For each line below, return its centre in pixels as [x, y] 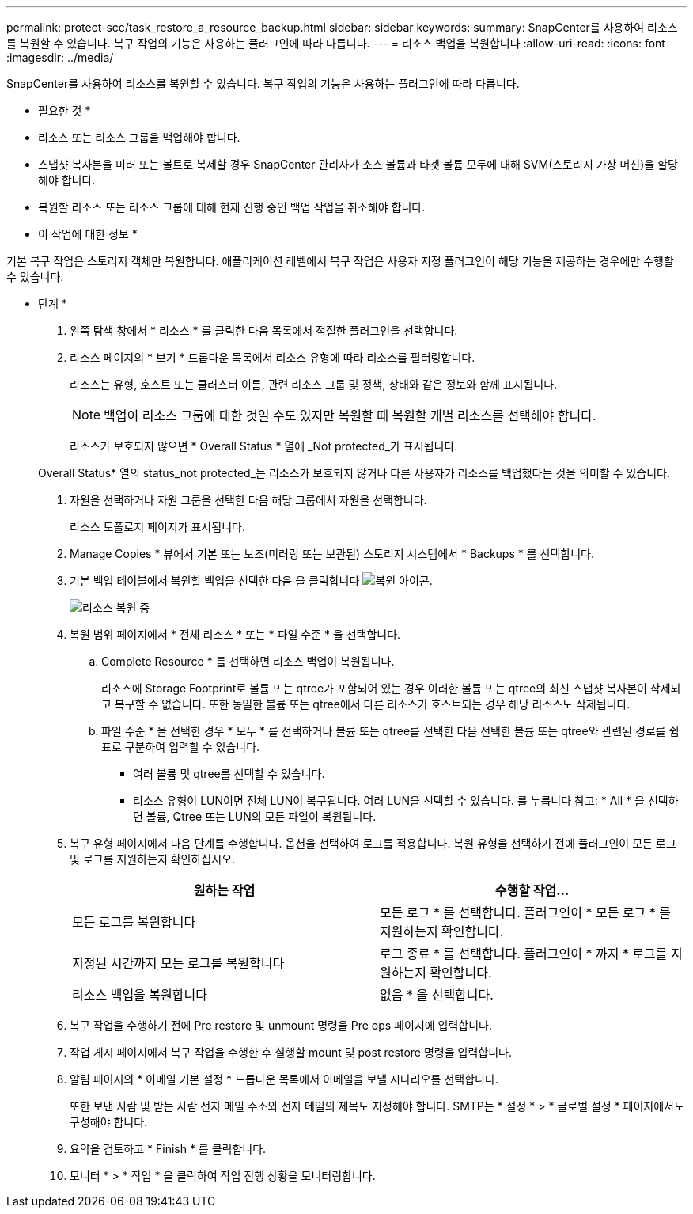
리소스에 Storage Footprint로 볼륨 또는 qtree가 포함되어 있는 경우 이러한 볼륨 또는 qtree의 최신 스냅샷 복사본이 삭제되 [391, 688]
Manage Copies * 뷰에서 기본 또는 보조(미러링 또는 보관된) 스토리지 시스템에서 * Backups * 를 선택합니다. [332, 554]
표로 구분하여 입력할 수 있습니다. [181, 747]
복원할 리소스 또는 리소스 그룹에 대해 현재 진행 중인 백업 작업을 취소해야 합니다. [232, 207]
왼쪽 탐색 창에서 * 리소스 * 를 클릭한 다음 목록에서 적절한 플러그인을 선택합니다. [264, 330]
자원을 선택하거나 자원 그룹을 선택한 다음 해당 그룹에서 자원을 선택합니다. [248, 500]
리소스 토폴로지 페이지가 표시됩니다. [157, 527]
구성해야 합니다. [109, 1122]
